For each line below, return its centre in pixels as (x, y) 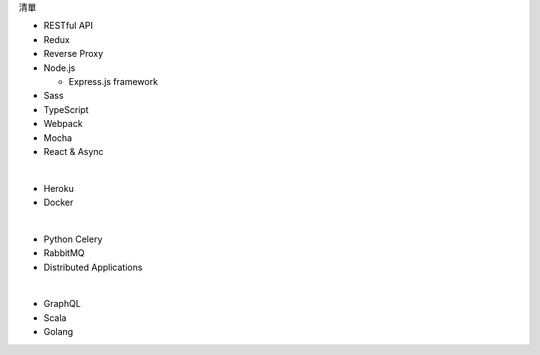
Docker (58, 202)
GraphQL (62, 304)
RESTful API (68, 26)
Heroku (58, 188)
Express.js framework (113, 81)
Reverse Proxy (73, 54)
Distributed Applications (93, 267)
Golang (58, 332)
